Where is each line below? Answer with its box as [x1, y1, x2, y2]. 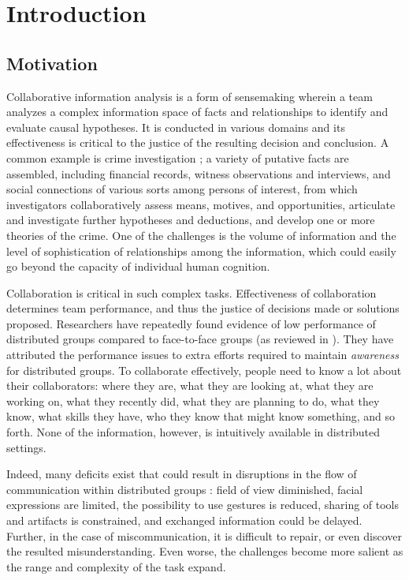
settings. [6, 439, 46, 455]
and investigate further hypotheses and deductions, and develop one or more [6, 211, 375, 228]
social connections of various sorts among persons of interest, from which [6, 181, 358, 197]
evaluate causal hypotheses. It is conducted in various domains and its [6, 118, 345, 135]
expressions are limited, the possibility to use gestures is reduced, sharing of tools [6, 496, 400, 513]
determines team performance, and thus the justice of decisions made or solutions [6, 300, 400, 316]
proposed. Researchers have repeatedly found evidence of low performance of [6, 315, 376, 331]
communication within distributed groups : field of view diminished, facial [6, 481, 363, 497]
